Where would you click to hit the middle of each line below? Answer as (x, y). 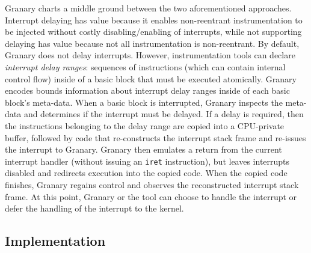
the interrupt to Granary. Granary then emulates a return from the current (143, 149)
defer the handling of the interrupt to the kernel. (94, 208)
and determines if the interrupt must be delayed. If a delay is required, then (164, 114)
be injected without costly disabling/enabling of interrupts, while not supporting (153, 32)
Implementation (55, 241)
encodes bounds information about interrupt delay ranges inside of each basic (147, 90)
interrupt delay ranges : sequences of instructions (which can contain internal (145, 66)
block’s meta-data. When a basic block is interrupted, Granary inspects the (144, 102)
